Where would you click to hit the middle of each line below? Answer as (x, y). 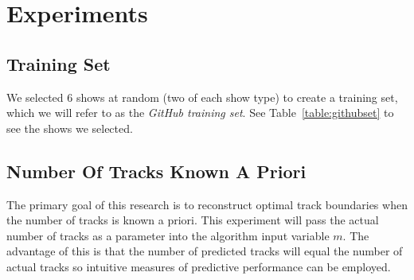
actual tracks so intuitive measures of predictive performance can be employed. (199, 266)
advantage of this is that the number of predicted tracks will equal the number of (205, 251)
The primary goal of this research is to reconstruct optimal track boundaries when (207, 204)
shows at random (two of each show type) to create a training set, (237, 97)
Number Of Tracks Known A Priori (156, 171)
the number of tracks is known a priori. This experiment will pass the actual (193, 220)
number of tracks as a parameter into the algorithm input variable (168, 235)
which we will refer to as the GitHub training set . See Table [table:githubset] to (200, 113)
